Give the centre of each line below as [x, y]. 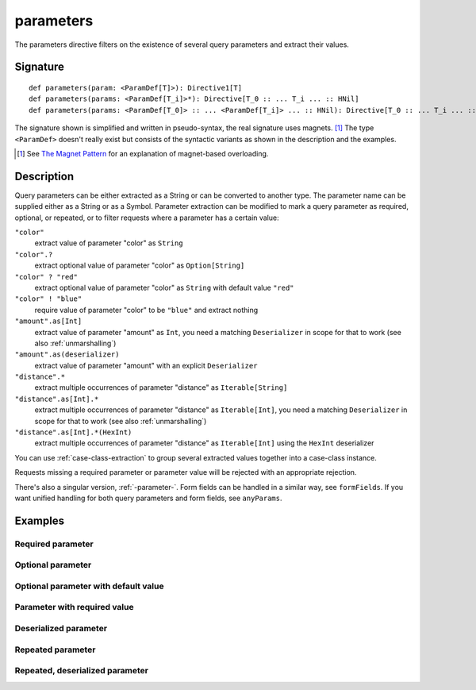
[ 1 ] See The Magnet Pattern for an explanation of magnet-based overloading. [143, 153]
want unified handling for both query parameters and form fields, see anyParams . [148, 498]
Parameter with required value [74, 607]
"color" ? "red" [46, 277]
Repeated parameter [55, 650]
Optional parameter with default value [89, 586]
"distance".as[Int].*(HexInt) [73, 432]
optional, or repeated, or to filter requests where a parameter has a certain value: [147, 218]
